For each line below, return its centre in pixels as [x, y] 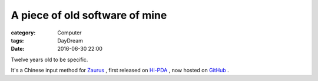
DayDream [70, 40]
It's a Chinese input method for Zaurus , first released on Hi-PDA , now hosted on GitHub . [120, 71]
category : [23, 33]
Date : [18, 49]
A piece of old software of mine [89, 15]
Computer [69, 33]
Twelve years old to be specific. [49, 59]
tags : [17, 40]
